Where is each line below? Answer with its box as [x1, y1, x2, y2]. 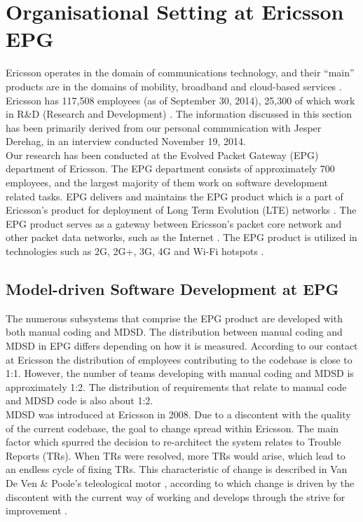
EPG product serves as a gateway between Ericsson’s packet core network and [6, 216, 342, 231]
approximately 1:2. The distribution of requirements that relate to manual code [6, 379, 347, 394]
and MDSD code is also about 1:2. [6, 393, 153, 408]
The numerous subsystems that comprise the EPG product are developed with [6, 310, 343, 325]
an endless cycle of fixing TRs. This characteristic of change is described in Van [6, 462, 348, 476]
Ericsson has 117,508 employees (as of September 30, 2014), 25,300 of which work [6, 92, 355, 107]
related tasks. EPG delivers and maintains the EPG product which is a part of [6, 188, 343, 203]
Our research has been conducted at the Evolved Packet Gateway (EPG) [6, 147, 319, 162]
